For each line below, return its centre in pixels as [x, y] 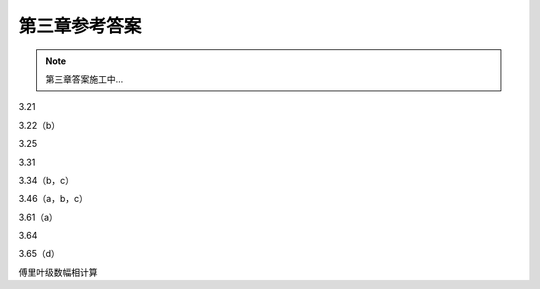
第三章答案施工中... [84, 79]
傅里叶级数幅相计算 [58, 272]
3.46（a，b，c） [53, 199]
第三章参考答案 [80, 26]
